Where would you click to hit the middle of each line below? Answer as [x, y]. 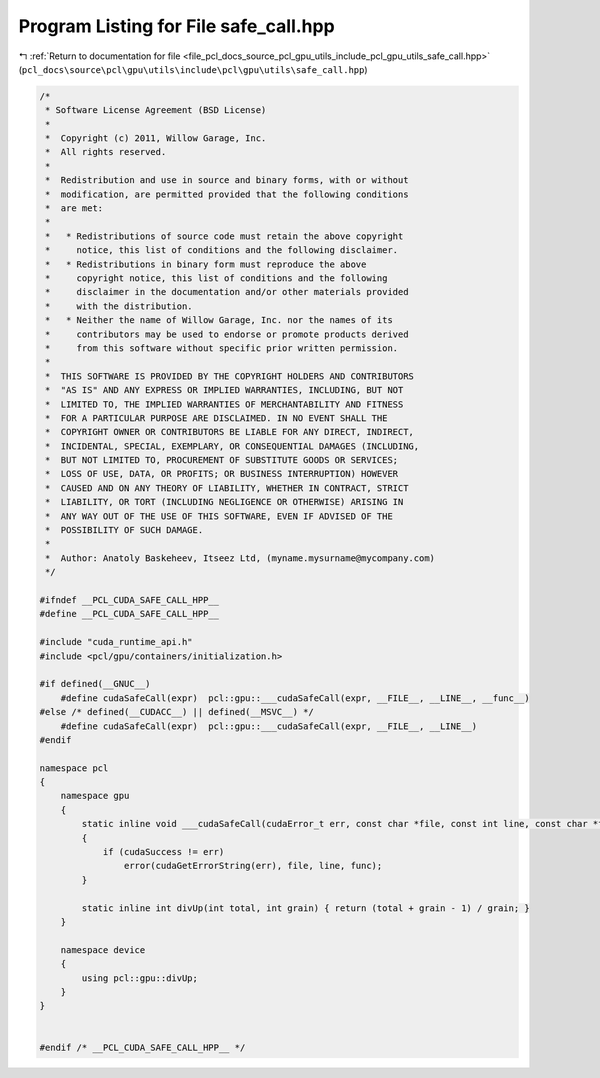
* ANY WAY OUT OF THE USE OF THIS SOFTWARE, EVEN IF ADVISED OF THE [219, 516]
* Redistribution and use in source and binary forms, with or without [227, 180]
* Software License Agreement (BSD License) [156, 110]
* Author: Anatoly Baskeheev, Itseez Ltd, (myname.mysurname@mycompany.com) [240, 558]
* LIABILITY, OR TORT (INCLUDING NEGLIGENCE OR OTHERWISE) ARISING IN [224, 502]
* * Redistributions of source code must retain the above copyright [224, 236]
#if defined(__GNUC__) [95, 684]
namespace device [103, 949]
